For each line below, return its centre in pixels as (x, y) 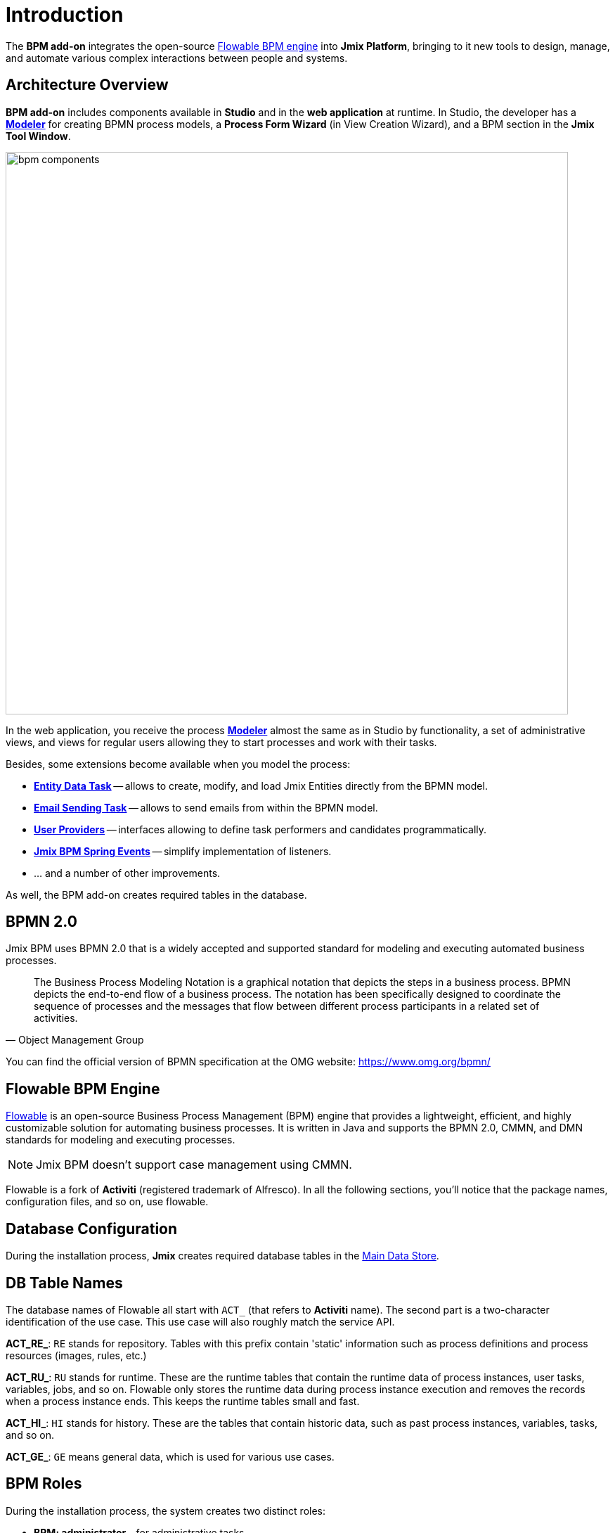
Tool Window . (38, 136)
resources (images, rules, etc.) (76, 1355)
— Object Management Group (75, 1040)
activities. (56, 1018)
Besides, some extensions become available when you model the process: (178, 764)
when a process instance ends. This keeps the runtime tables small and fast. (183, 1401)
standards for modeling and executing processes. (121, 1140)
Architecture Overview (87, 85)
